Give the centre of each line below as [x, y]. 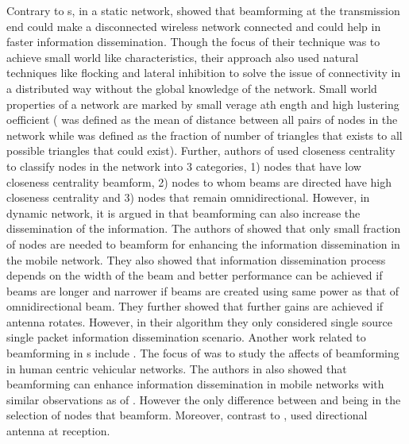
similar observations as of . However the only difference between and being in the [204, 399]
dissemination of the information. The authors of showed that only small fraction [204, 228]
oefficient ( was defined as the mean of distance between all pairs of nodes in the [202, 120]
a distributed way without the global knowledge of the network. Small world [192, 88]
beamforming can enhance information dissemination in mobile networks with [195, 384]
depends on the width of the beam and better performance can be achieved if [195, 275]
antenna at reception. [58, 431]
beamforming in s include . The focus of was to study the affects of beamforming [203, 353]
